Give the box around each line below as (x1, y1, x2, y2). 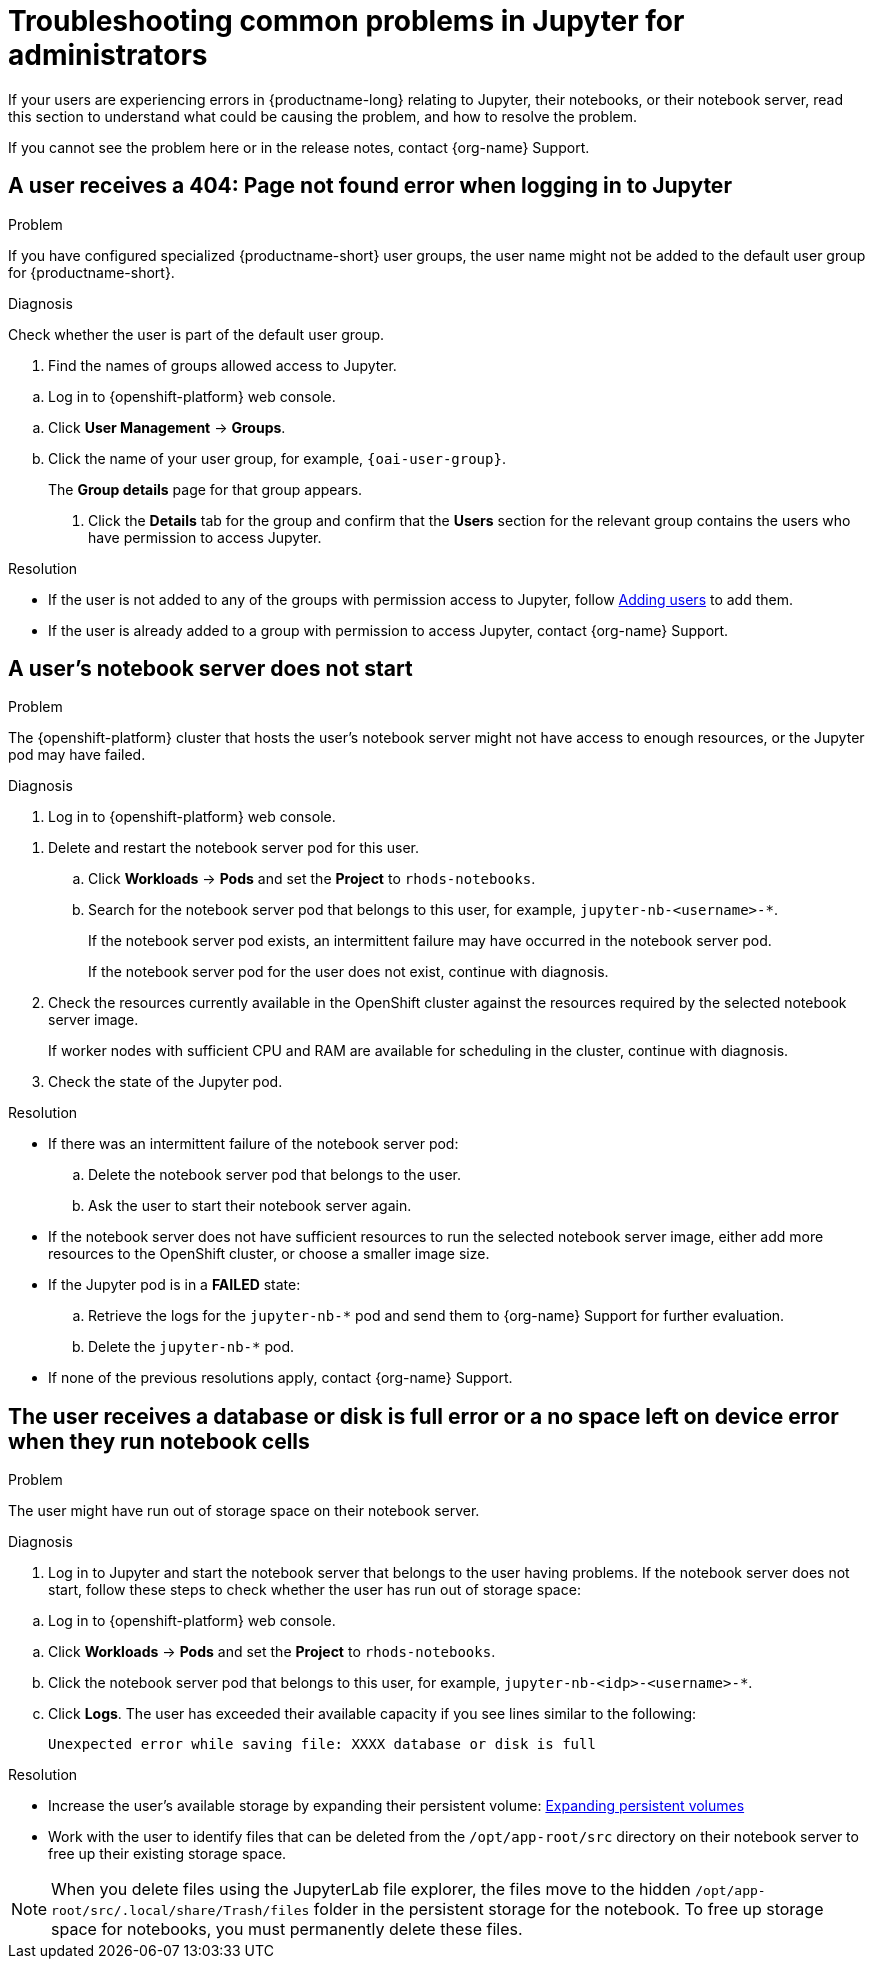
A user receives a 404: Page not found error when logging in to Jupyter (8, 173, 732, 199)
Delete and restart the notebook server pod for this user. (48, 839, 420, 857)
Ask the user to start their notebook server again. (88, 1197, 412, 1215)
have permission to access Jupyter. (88, 528, 322, 546)
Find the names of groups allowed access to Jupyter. (48, 356, 397, 374)
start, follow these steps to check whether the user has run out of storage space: (48, 1581, 581, 1599)
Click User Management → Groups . (48, 418, 286, 436)
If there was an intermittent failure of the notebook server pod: (48, 1135, 459, 1153)
